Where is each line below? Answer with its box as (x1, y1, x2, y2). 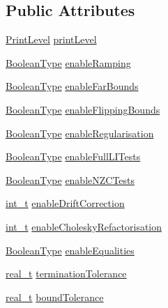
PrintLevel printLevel (6, 32, 97, 47)
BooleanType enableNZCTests (6, 172, 135, 187)
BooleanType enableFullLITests (6, 149, 141, 164)
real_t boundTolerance (6, 289, 104, 304)
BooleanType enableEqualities (6, 242, 135, 257)
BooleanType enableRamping (6, 55, 131, 70)
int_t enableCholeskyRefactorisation (6, 219, 162, 233)
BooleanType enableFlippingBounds (6, 102, 160, 116)
